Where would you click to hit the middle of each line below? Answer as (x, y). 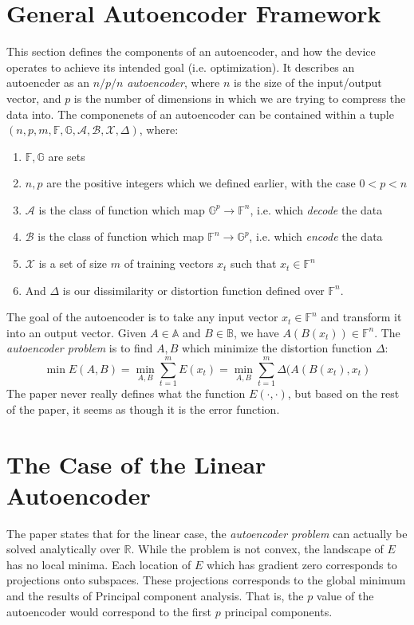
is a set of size (73, 263)
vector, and (34, 98)
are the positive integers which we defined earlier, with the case (201, 183)
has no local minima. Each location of (99, 564)
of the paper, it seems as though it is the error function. (143, 409)
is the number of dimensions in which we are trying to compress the (240, 98)
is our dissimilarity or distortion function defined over (193, 290)
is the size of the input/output (308, 83)
